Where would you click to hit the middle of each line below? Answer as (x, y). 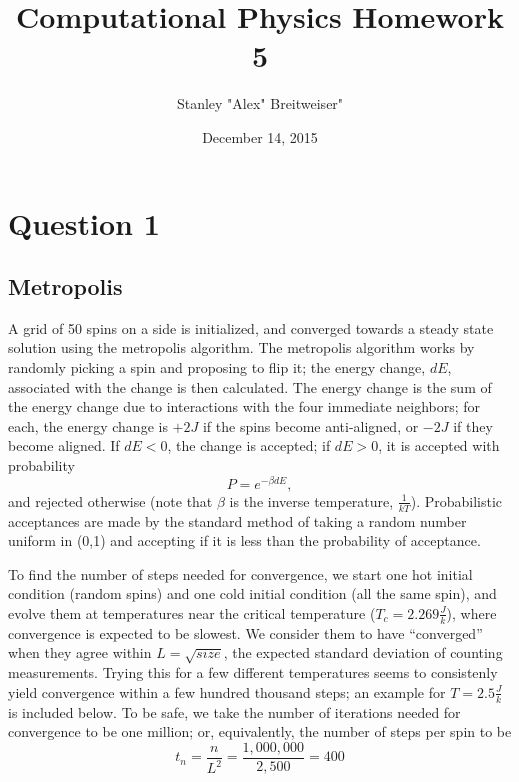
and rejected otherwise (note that (110, 500)
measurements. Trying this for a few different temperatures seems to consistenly (253, 672)
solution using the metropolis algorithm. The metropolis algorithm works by (241, 347)
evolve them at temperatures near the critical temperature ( (192, 612)
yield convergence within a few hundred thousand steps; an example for (227, 691)
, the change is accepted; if (249, 445)
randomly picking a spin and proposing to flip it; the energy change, (217, 367)
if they (473, 425)
